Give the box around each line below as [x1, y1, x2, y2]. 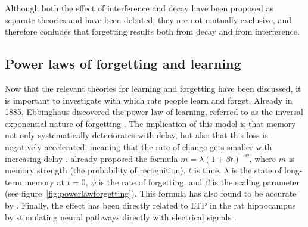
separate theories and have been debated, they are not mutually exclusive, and [5, 13, 292, 26]
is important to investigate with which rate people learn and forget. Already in [5, 94, 293, 106]
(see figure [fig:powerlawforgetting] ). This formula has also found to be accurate [5, 187, 297, 200]
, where [249, 152, 276, 164]
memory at [24, 175, 65, 188]
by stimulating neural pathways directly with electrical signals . [5, 210, 237, 223]
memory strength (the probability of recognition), [5, 164, 186, 176]
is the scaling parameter [212, 175, 300, 188]
